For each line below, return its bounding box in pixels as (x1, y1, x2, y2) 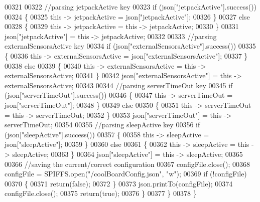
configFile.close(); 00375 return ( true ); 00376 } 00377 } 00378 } (5, 188, 197, 198)
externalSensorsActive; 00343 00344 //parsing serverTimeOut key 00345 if (5, 80, 233, 90)
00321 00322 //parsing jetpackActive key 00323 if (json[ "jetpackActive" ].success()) (5, 2, 257, 12)
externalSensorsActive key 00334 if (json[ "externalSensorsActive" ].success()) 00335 (5, 41, 256, 51)
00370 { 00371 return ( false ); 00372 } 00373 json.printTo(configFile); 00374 (5, 178, 233, 188)
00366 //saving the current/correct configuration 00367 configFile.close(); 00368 (5, 158, 250, 169)
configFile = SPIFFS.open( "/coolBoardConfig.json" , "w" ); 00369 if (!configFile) (5, 168, 247, 179)
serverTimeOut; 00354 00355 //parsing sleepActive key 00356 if (5, 119, 200, 130)
